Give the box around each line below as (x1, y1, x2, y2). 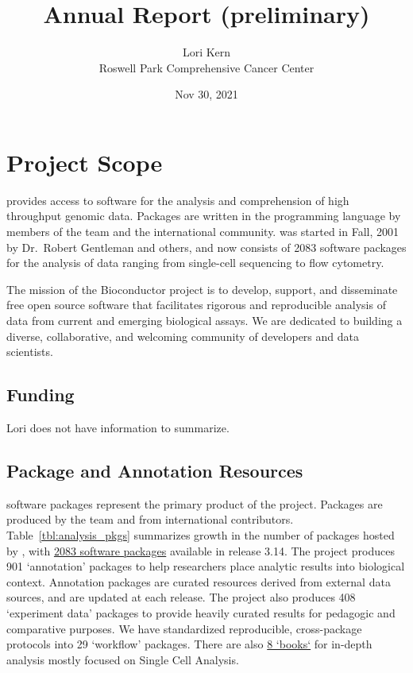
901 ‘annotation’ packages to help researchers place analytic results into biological (6, 558, 405, 574)
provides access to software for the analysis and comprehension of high (6, 191, 349, 208)
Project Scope (6, 145, 163, 178)
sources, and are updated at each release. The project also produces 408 (6, 589, 356, 605)
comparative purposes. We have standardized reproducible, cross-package (6, 620, 362, 636)
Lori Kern (182, 44, 231, 60)
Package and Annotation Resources (6, 458, 303, 482)
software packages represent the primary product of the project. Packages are (6, 495, 383, 512)
